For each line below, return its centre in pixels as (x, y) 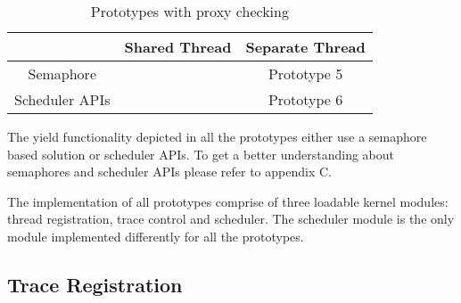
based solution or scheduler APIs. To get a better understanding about (201, 154)
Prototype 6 (305, 99)
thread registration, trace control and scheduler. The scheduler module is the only (231, 219)
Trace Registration (95, 284)
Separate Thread (305, 47)
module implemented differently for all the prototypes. (156, 236)
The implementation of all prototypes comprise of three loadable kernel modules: (228, 201)
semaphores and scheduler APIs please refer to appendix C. (169, 172)
